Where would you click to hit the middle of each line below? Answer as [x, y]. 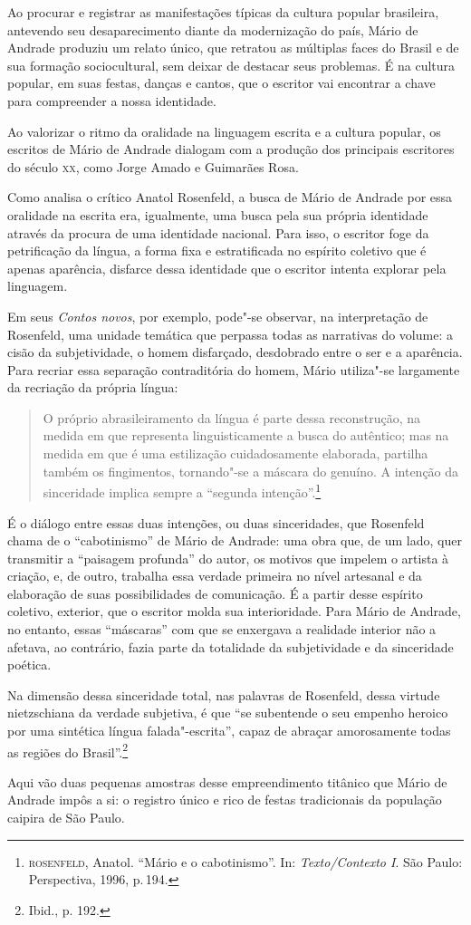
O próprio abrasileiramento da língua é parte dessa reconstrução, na [232, 417]
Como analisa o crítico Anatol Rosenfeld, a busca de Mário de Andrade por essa [230, 197]
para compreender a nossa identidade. [112, 100]
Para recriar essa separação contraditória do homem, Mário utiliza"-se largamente [234, 369]
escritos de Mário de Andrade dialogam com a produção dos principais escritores [231, 149]
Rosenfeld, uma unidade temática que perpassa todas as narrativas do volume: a [230, 334]
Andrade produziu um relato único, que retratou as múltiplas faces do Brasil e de [233, 48]
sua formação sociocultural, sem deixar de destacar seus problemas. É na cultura [231, 65]
